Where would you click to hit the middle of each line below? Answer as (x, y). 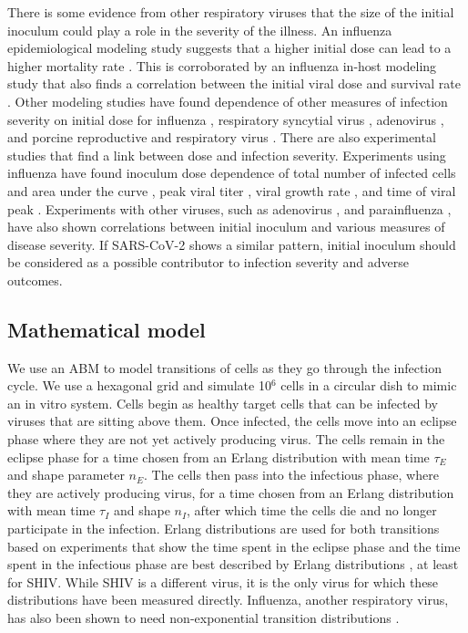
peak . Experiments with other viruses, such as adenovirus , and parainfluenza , (229, 208)
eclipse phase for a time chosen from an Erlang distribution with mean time (219, 457)
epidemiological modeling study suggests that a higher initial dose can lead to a (229, 48)
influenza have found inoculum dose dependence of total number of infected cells (232, 173)
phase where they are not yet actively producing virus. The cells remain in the (226, 439)
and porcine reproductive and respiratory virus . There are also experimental (222, 137)
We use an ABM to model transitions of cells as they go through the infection (225, 367)
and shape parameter (66, 475)
